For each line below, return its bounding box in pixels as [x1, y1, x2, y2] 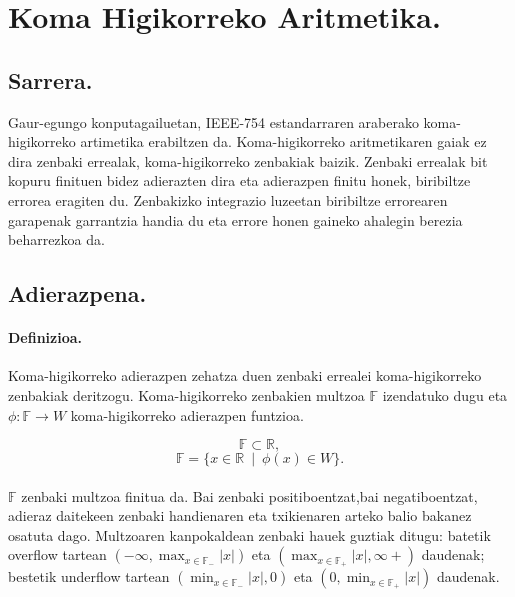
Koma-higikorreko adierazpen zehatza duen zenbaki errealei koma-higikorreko [8, 365, 482, 386]
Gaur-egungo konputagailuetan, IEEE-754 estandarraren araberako [8, 111, 419, 132]
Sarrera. [8, 64, 93, 95]
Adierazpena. [8, 278, 147, 309]
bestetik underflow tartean [8, 566, 170, 587]
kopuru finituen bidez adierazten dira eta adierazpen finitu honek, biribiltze [8, 170, 471, 191]
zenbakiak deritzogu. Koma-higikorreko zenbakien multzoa [8, 384, 365, 405]
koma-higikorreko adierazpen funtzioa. [70, 404, 304, 425]
